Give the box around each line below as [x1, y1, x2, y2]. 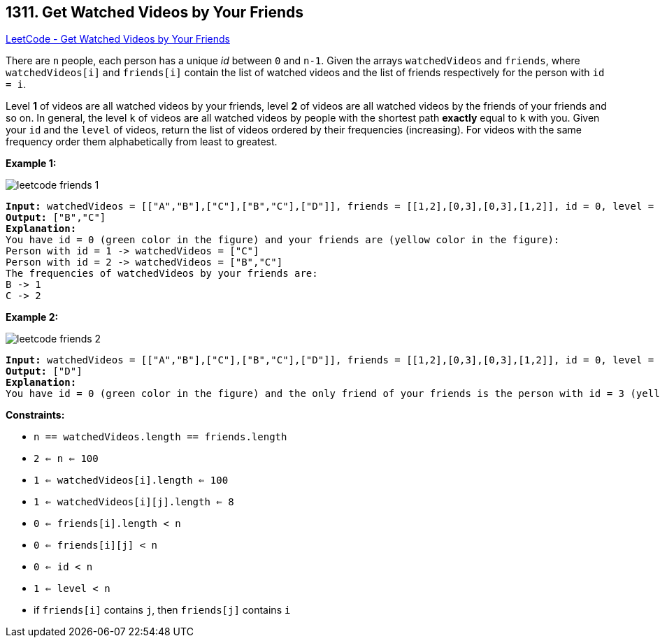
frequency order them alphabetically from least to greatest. [6, 136, 278, 148]
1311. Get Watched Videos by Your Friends [6, 3, 303, 21]
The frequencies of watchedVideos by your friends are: [6, 268, 318, 280]
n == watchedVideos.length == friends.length [34, 431, 287, 443]
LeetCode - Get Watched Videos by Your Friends [6, 33, 230, 45]
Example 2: [6, 311, 59, 324]
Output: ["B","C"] [6, 212, 106, 224]
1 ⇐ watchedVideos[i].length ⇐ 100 [34, 475, 229, 486]
